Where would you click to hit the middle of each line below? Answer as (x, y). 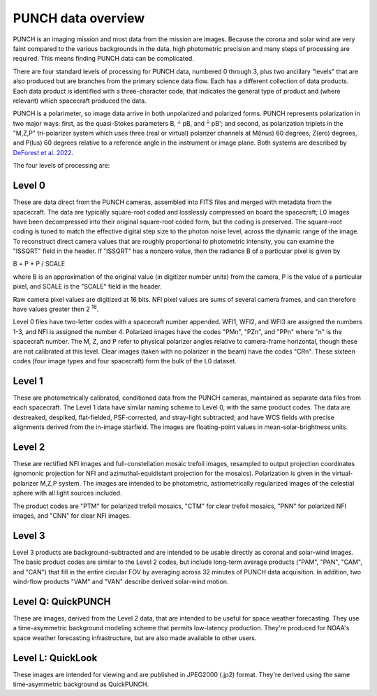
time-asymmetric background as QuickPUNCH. (81, 684)
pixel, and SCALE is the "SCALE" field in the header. (87, 287)
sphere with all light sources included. (67, 493)
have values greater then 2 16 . (56, 309)
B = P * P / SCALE (39, 264)
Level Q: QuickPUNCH (62, 601)
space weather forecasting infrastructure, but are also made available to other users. (135, 638)
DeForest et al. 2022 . (43, 152)
